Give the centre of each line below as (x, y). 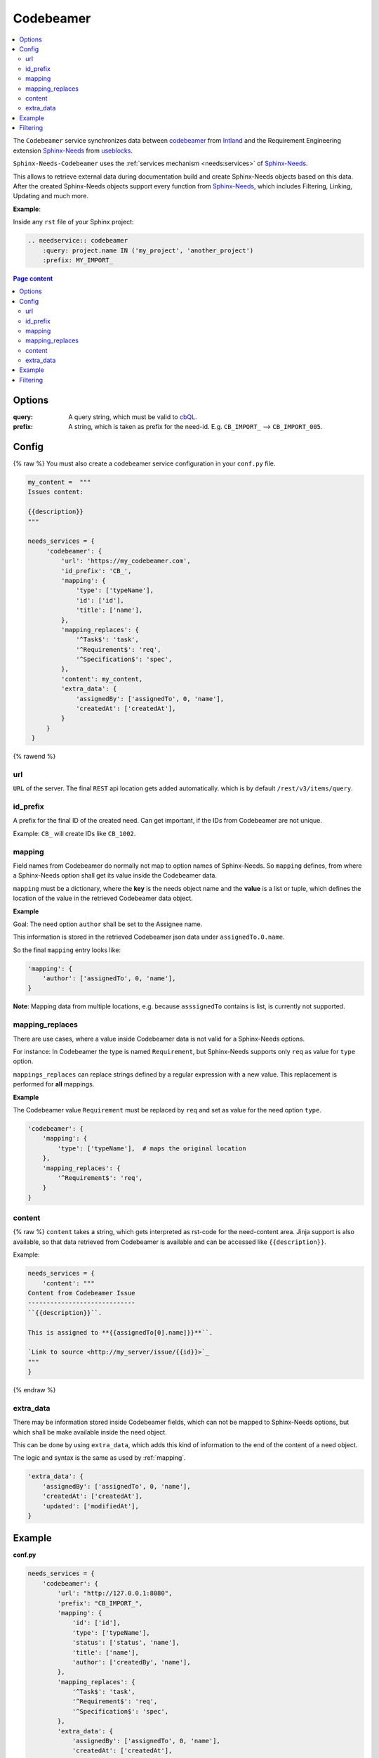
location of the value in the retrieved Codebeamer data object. (103, 898)
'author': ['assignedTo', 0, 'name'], (109, 979)
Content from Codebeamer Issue (82, 1293)
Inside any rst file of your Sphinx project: (73, 222)
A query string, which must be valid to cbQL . (133, 417)
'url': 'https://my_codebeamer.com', (126, 561)
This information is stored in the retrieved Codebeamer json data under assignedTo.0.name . (149, 937)
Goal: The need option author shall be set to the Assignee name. (108, 924)
